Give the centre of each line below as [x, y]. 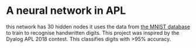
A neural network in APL [66, 11]
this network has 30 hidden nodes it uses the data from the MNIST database [98, 27]
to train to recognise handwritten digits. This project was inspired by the [93, 32]
